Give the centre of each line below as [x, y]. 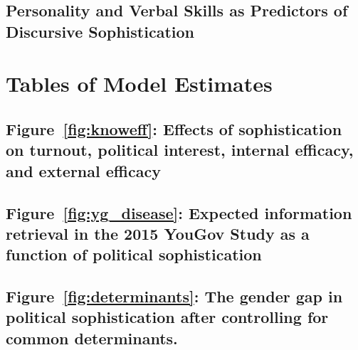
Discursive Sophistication [100, 31]
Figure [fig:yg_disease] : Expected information [179, 212]
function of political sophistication [134, 254]
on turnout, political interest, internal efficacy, [180, 150]
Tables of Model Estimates [139, 84]
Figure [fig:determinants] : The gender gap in [174, 296]
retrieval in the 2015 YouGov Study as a [158, 233]
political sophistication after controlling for [167, 317]
